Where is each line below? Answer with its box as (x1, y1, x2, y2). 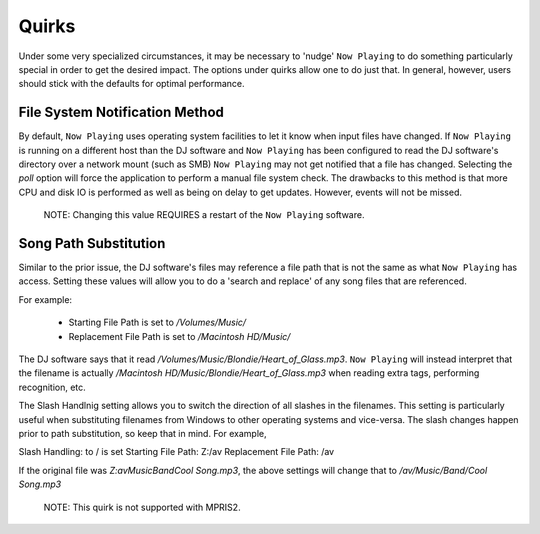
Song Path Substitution (18, 235, 166, 252)
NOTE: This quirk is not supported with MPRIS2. (43, 501, 241, 513)
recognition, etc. (18, 381, 87, 393)
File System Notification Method (18, 104, 225, 121)
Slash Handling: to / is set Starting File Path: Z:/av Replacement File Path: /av (18, 446, 335, 458)
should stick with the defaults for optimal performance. (18, 78, 245, 90)
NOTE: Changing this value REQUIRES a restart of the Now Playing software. (43, 209, 365, 221)
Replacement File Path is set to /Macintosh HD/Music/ (68, 330, 291, 342)
